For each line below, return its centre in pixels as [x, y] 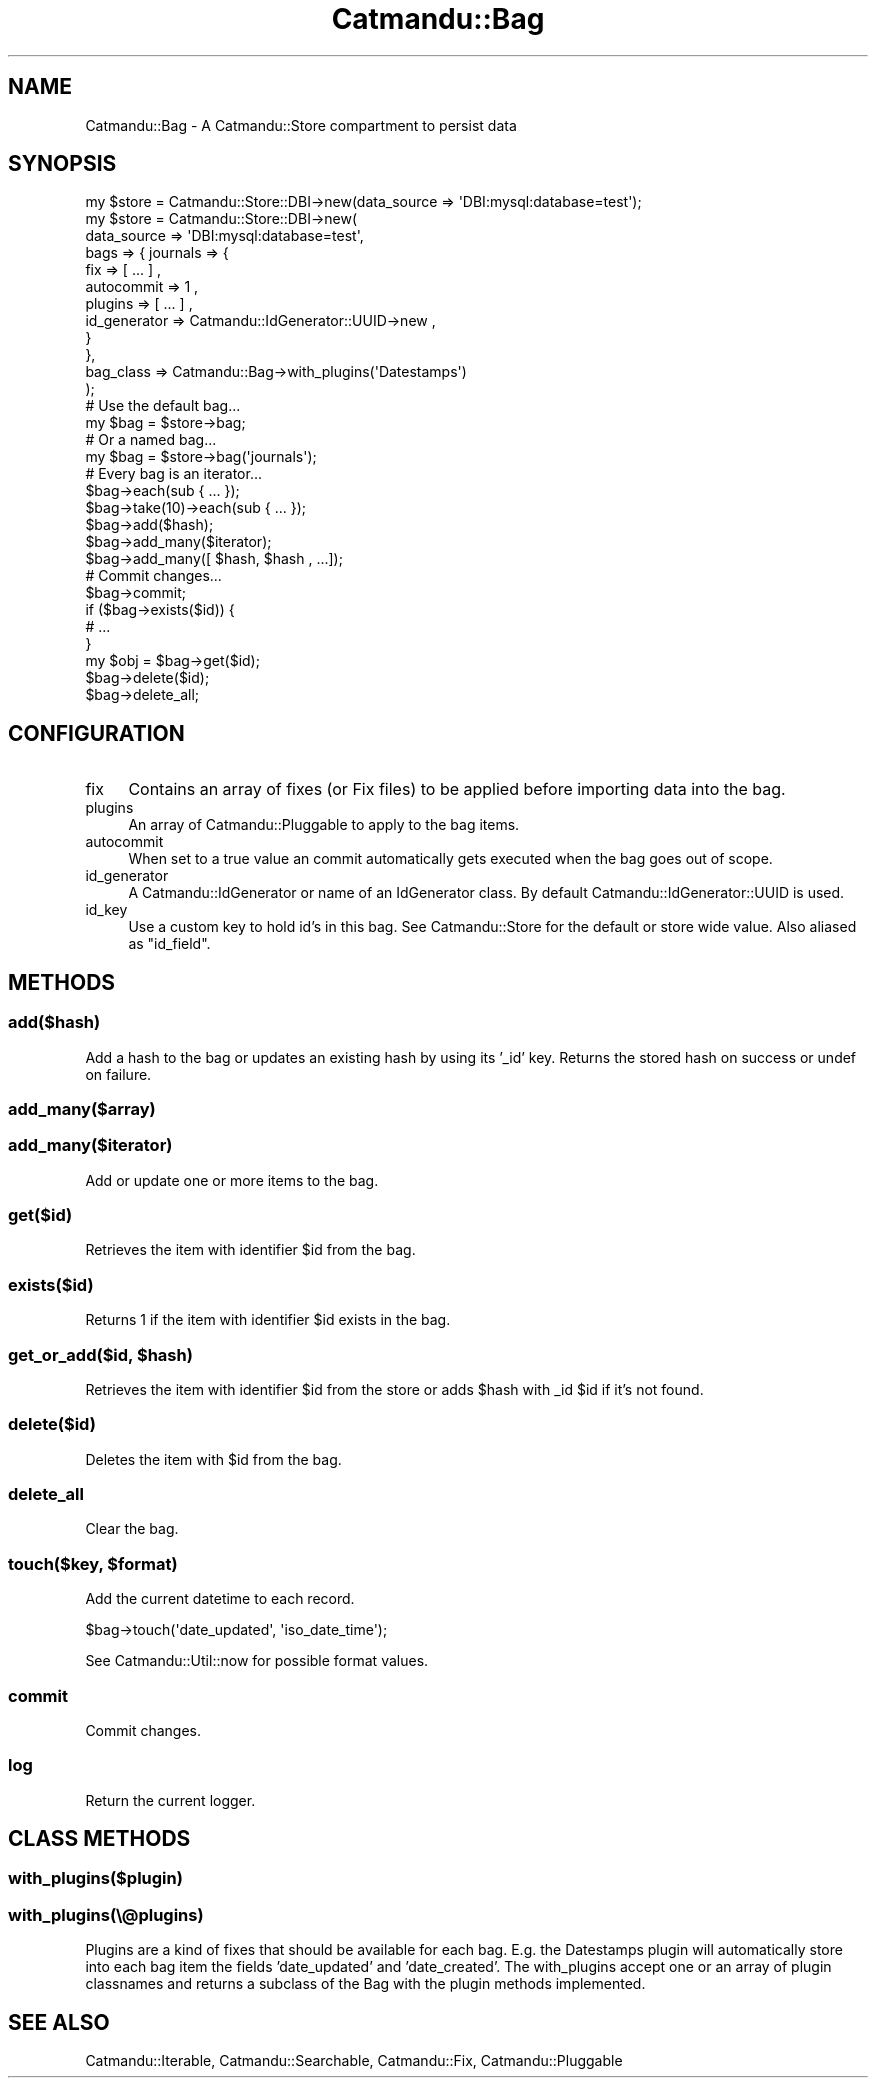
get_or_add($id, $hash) [100, 1354]
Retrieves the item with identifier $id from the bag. [250, 1250]
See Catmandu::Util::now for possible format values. [257, 1661]
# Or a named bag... [151, 440]
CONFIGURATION [96, 733]
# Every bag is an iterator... [174, 474]
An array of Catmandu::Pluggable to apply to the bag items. [324, 825]
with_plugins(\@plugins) [106, 1914]
